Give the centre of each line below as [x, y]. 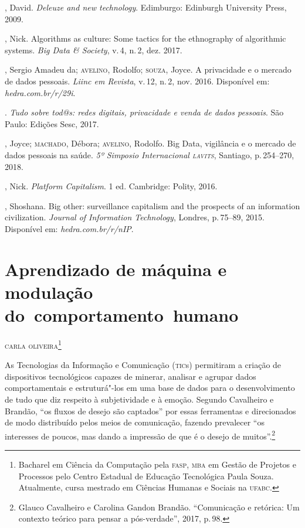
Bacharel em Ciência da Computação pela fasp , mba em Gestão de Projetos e [157, 464]
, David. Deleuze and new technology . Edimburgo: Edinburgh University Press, [146, 7]
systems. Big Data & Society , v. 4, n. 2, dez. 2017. [94, 50]
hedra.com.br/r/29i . [40, 92]
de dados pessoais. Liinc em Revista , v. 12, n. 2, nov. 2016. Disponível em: [137, 81]
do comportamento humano [122, 315]
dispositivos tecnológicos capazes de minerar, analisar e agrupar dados [131, 376]
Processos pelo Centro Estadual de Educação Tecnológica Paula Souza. [146, 476]
